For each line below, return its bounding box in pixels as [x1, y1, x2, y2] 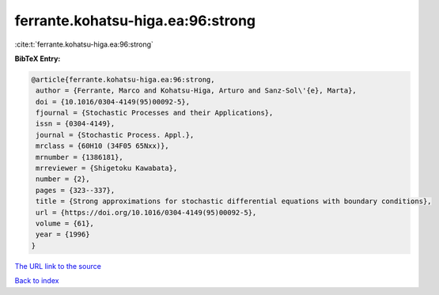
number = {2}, [36, 175, 90, 183]
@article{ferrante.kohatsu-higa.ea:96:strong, [31, 75, 215, 84]
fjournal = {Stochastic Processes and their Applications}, [36, 108, 274, 118]
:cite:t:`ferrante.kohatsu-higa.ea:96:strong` [14, 40, 154, 49]
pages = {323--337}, [36, 186, 115, 195]
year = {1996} [36, 230, 90, 239]
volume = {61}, [36, 219, 95, 228]
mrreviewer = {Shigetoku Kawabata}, [36, 164, 178, 173]
